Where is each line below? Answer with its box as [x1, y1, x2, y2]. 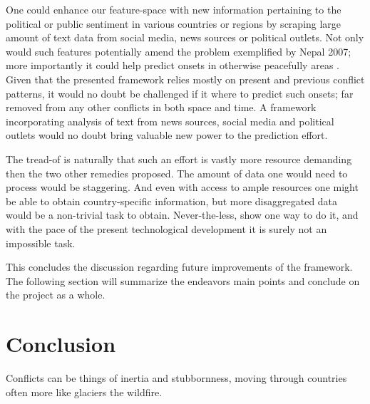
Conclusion [6, 329, 116, 358]
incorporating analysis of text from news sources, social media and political [6, 113, 334, 128]
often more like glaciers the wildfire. [6, 384, 163, 399]
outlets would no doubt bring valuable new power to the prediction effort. [6, 128, 328, 143]
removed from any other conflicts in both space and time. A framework [6, 100, 317, 115]
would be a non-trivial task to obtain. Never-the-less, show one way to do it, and [6, 207, 359, 222]
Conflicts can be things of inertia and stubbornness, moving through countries [6, 371, 347, 385]
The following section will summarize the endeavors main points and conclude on [6, 273, 360, 288]
